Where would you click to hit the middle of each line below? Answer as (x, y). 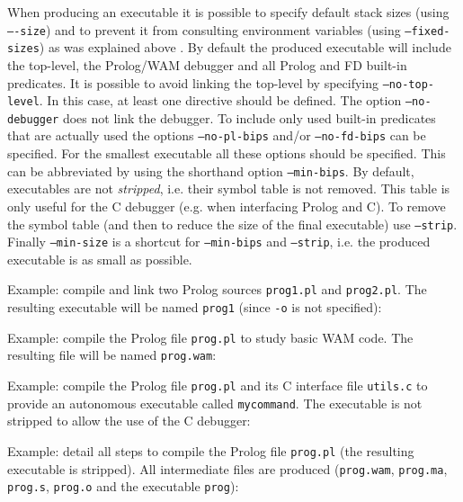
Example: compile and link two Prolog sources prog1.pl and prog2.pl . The (217, 289)
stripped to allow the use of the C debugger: (129, 421)
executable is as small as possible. (100, 259)
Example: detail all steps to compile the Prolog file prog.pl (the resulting (211, 451)
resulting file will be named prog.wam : (112, 355)
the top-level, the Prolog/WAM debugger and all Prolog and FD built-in (207, 64)
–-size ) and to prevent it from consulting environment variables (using (204, 29)
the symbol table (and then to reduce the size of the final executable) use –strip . (232, 224)
